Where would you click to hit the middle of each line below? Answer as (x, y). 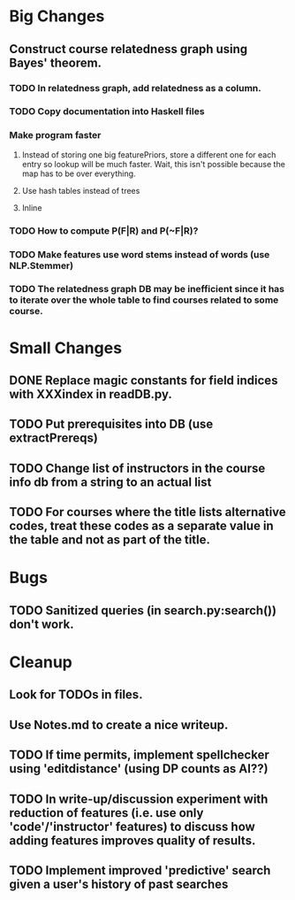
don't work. (42, 624)
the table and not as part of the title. (110, 540)
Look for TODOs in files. (76, 695)
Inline (32, 208)
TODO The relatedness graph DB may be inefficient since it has (147, 289)
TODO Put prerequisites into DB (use (111, 424)
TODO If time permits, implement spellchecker (139, 755)
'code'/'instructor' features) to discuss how (132, 826)
